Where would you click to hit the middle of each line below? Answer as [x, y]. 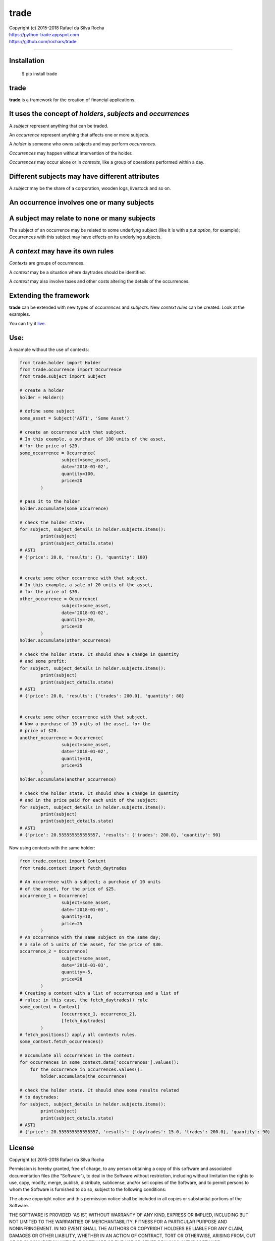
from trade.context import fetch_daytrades [73, 868]
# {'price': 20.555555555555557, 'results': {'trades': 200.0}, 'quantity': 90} [120, 835]
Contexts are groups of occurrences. [47, 263]
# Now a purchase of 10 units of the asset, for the [85, 724]
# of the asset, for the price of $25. [68, 889]
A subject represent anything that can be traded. [59, 126]
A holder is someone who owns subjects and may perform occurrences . [83, 144]
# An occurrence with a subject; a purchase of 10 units [90, 882]
